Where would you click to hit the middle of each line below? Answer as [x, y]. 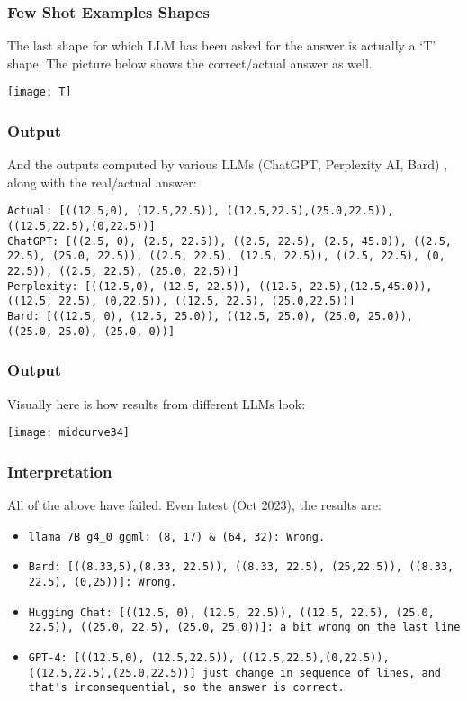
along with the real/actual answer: [102, 182]
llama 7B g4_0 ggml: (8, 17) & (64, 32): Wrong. [177, 537]
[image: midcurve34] [69, 433]
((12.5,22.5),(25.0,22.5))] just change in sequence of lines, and [234, 673]
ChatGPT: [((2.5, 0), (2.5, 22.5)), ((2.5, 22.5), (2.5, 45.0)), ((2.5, [229, 241]
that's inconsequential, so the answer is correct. [186, 688]
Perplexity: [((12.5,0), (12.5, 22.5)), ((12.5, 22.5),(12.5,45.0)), [220, 286]
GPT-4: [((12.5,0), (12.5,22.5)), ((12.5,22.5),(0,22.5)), [209, 657]
